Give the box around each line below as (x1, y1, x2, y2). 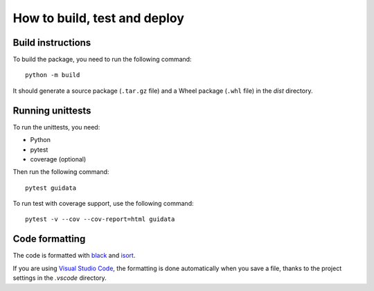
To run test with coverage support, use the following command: (12, 200, 194, 208)
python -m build (25, 71, 80, 79)
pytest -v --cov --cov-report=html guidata (25, 215, 175, 223)
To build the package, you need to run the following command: (12, 55, 192, 64)
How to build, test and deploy (12, 10, 185, 26)
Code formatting (12, 233, 86, 245)
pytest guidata (25, 184, 77, 192)
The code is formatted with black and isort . (12, 252, 136, 260)
